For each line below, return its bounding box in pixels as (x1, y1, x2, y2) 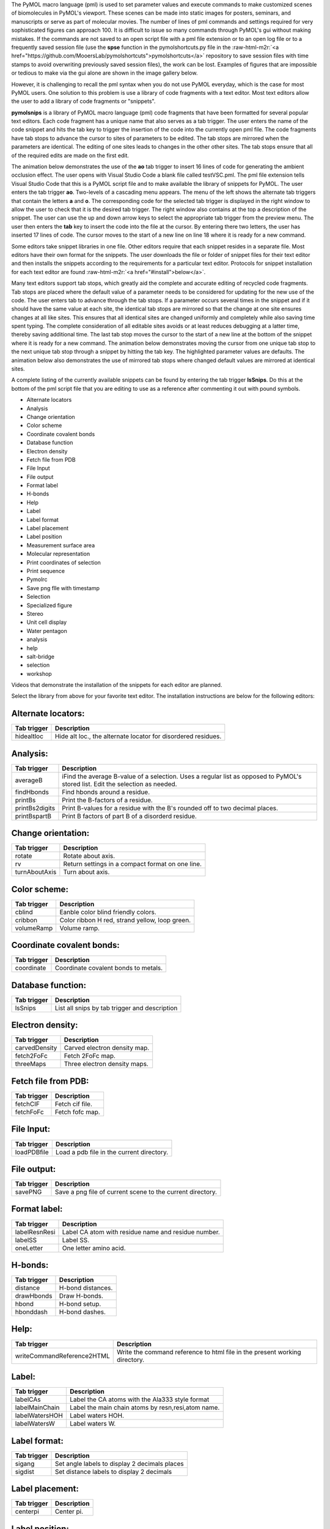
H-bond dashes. (59, 1308, 106, 1316)
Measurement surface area (26, 541, 95, 549)
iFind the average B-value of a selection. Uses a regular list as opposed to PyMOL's (62, 772, 302, 780)
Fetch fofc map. (54, 1108, 100, 1116)
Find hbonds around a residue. (62, 788, 150, 796)
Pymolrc (26, 576, 48, 583)
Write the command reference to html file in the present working (116, 1347, 302, 1356)
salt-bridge (26, 653, 55, 660)
